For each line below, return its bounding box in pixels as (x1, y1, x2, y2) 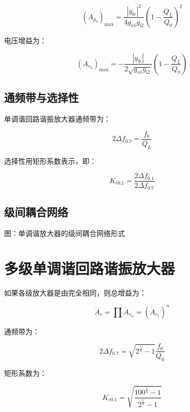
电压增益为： (4, 35, 47, 45)
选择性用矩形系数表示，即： (4, 155, 97, 166)
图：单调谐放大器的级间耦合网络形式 (4, 227, 125, 238)
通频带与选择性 (4, 90, 79, 105)
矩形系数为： (4, 368, 47, 378)
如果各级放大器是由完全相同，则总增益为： (4, 287, 146, 298)
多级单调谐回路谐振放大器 (4, 257, 175, 278)
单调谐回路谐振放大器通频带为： (4, 113, 111, 124)
